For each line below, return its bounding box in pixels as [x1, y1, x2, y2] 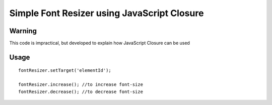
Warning [9, 27, 37, 35]
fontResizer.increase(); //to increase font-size [18, 82, 144, 87]
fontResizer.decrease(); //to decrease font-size [18, 88, 144, 94]
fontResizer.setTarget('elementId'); [18, 68, 112, 73]
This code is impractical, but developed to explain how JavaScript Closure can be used [9, 40, 190, 46]
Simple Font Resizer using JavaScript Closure [9, 8, 204, 19]
